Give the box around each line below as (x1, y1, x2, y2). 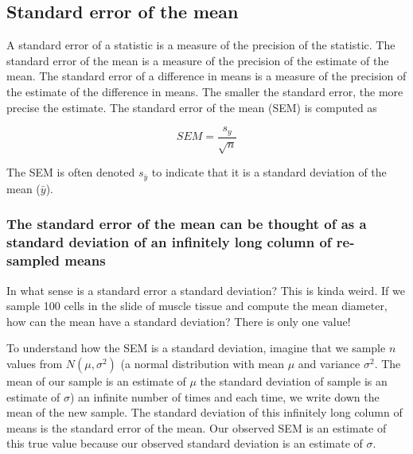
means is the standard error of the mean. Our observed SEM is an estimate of (6, 419, 387, 436)
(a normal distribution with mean (120, 355, 285, 371)
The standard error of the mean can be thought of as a (6, 214, 367, 234)
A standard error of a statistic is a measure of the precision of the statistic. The (6, 37, 395, 53)
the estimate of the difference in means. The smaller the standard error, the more (6, 83, 403, 99)
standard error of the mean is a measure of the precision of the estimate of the (6, 52, 389, 68)
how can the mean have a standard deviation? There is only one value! (6, 312, 351, 329)
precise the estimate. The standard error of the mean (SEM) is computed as (6, 99, 377, 115)
